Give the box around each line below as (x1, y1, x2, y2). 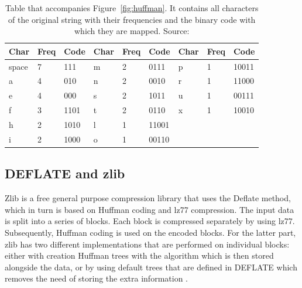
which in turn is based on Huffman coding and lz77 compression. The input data (5, 203, 294, 215)
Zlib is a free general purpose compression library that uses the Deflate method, (5, 192, 291, 204)
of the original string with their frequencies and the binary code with (8, 13, 256, 25)
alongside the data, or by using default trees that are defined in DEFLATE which (5, 260, 297, 273)
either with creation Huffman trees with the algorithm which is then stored (5, 249, 274, 262)
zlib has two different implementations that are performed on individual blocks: (5, 238, 290, 250)
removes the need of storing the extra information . (5, 272, 188, 284)
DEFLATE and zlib (5, 164, 125, 182)
